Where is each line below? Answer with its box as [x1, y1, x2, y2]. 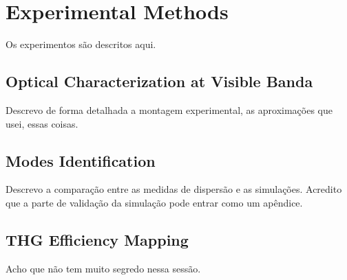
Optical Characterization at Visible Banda [6, 71, 313, 92]
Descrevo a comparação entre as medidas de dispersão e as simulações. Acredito [6, 182, 342, 196]
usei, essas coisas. [6, 116, 78, 130]
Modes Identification [6, 150, 156, 171]
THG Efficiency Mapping [6, 229, 189, 250]
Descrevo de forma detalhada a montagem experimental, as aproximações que [6, 102, 333, 117]
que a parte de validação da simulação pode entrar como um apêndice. [6, 195, 303, 209]
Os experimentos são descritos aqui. [6, 37, 156, 51]
